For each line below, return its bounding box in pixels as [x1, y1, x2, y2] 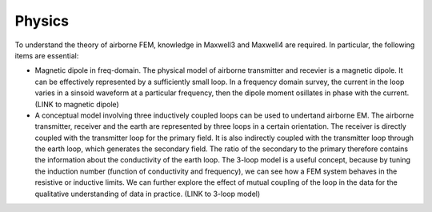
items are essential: [14, 50, 79, 60]
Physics [14, 12, 70, 30]
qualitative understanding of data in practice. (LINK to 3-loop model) [34, 189, 261, 198]
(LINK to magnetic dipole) [34, 99, 119, 109]
